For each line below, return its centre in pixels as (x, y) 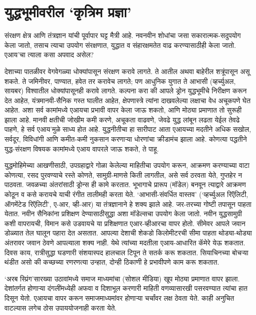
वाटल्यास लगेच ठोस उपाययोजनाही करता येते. (61, 307)
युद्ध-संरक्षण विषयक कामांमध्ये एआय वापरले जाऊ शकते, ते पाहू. (82, 148)
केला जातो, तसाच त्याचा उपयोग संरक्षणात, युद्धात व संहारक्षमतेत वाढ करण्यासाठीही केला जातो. (120, 45)
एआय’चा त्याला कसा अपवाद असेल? (49, 55)
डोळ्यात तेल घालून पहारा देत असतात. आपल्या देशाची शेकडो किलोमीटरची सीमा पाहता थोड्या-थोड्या (128, 233)
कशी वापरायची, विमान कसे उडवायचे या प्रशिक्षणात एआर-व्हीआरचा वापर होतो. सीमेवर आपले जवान (125, 223)
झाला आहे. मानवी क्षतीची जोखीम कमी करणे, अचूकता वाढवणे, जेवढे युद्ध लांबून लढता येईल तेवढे (122, 119)
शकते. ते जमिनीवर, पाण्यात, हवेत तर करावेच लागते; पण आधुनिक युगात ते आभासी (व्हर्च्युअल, (120, 81)
